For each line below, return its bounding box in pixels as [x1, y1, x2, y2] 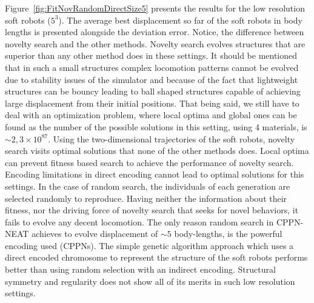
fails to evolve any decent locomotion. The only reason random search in [5, 215, 274, 228]
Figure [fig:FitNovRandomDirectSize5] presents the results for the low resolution [5, 2, 305, 14]
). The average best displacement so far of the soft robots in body [58, 13, 302, 26]
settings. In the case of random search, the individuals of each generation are [5, 179, 290, 192]
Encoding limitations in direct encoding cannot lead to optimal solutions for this [5, 168, 304, 181]
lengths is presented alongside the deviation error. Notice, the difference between [5, 25, 304, 38]
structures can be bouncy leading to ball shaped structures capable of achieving [5, 85, 301, 98]
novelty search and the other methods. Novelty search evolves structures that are [5, 37, 306, 50]
